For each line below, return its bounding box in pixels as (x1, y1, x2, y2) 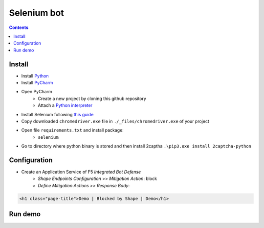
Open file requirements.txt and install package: (21, 127, 124, 133)
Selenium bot (9, 7, 64, 18)
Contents (9, 25, 29, 30)
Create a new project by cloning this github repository (38, 96, 147, 101)
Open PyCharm (21, 89, 52, 95)
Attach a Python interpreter (38, 102, 93, 108)
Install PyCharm (21, 80, 53, 86)
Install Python (21, 73, 49, 78)
